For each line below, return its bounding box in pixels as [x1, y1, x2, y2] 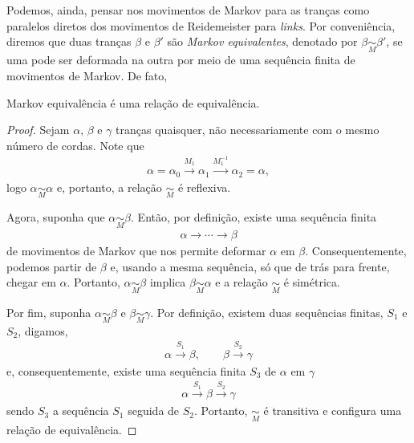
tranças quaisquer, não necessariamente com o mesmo [116, 121, 379, 138]
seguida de [128, 402, 180, 419]
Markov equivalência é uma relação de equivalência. [6, 94, 260, 111]
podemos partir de [6, 258, 97, 274]
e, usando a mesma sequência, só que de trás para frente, [110, 258, 390, 274]
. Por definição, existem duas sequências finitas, [150, 303, 384, 320]
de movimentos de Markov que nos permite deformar [6, 242, 266, 259]
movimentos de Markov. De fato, [6, 67, 168, 83]
